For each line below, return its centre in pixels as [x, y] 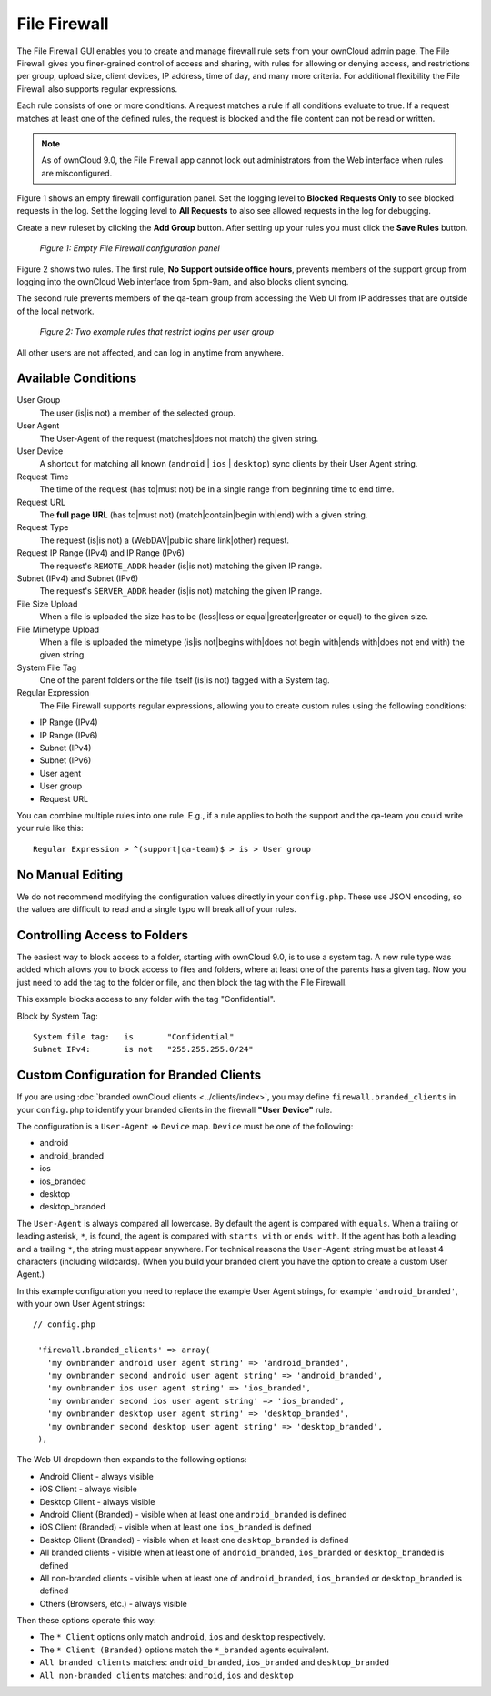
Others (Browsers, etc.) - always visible [114, 1603]
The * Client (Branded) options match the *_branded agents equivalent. [184, 1650]
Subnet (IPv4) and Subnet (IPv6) [78, 578]
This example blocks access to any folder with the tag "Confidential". [146, 999]
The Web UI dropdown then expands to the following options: [132, 1460]
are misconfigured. [77, 173]
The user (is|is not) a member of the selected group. [138, 413]
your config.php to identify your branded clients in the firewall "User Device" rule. [175, 1109]
